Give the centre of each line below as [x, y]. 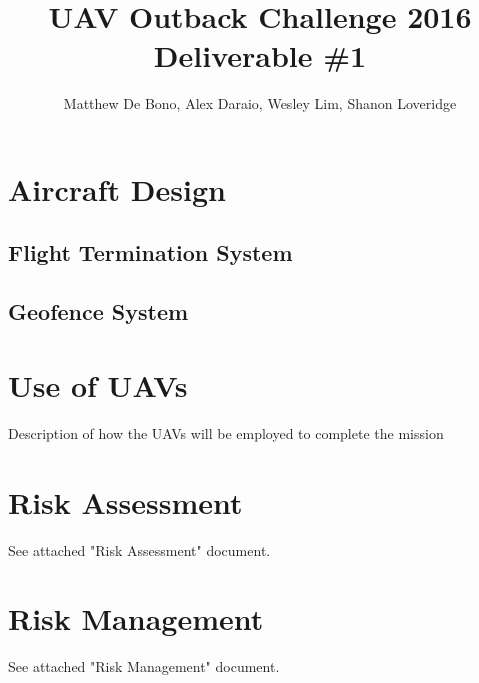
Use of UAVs [98, 384]
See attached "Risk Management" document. [144, 666]
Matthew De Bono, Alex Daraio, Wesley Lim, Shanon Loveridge [260, 103]
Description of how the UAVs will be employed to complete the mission [226, 432]
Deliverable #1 [260, 55]
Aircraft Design [117, 188]
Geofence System [98, 311]
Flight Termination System [150, 252]
